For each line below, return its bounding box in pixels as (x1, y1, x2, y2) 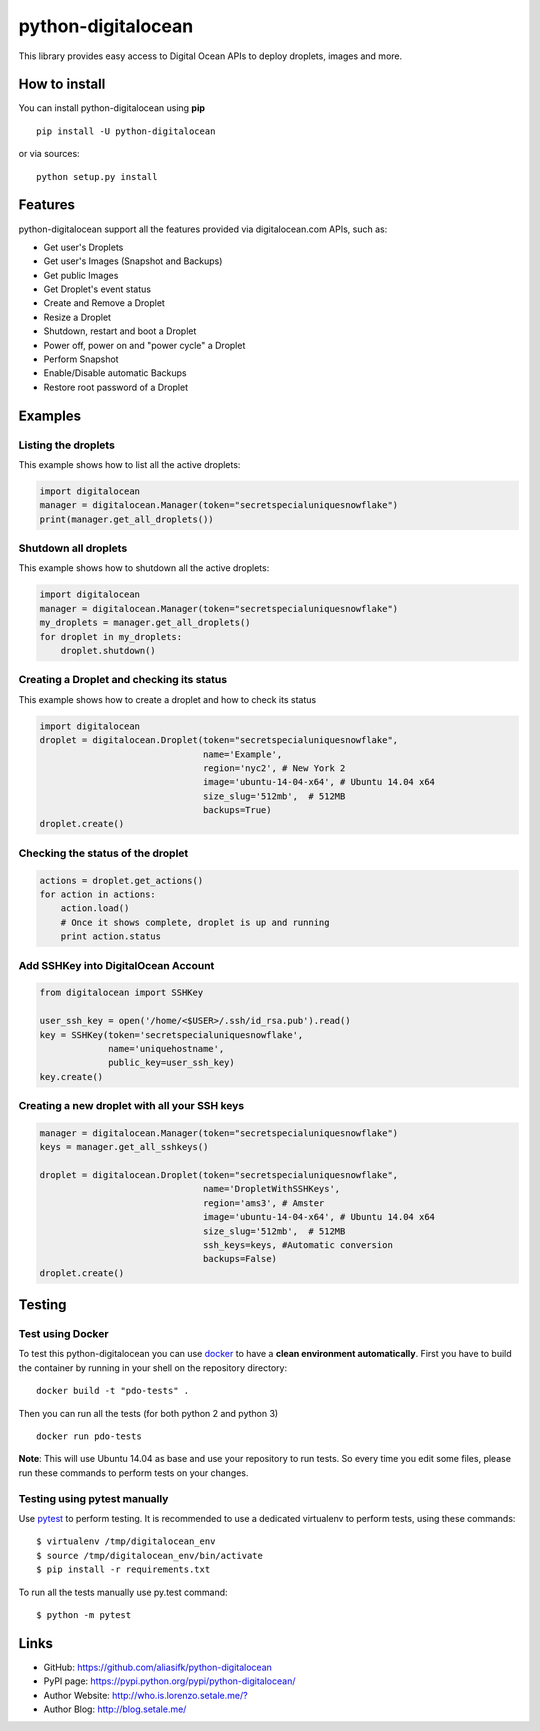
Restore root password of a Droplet (43, 381, 189, 393)
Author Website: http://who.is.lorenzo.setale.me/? (43, 1689, 249, 1701)
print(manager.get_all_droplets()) (39, 513, 214, 525)
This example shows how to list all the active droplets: (18, 458, 241, 470)
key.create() (39, 1071, 104, 1082)
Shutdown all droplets (18, 541, 128, 555)
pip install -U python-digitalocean (36, 125, 216, 137)
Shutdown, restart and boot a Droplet (43, 325, 197, 337)
